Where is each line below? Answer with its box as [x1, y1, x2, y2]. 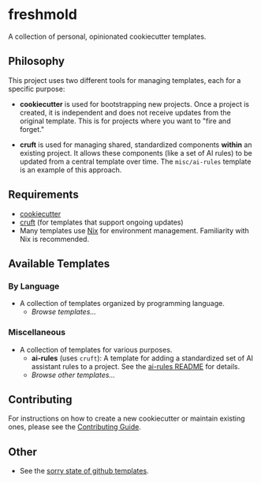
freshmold [8, 6, 77, 24]
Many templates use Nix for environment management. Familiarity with [19, 225, 250, 235]
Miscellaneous [8, 326, 65, 338]
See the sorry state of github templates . [19, 466, 149, 476]
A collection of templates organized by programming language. [19, 299, 225, 308]
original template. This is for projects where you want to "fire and [19, 116, 231, 126]
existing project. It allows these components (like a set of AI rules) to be [19, 148, 252, 157]
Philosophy [8, 55, 65, 68]
